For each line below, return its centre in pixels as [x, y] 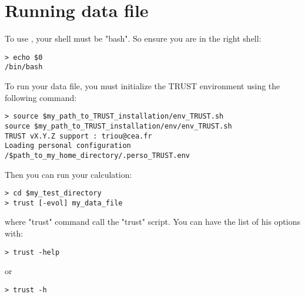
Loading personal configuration [68, 146]
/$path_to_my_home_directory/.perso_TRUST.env [97, 155]
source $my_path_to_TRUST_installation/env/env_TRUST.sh [118, 126]
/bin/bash [24, 67]
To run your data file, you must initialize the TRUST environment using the [143, 86]
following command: [41, 97]
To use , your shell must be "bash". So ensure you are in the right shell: [133, 38]
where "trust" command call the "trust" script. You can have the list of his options [152, 222]
